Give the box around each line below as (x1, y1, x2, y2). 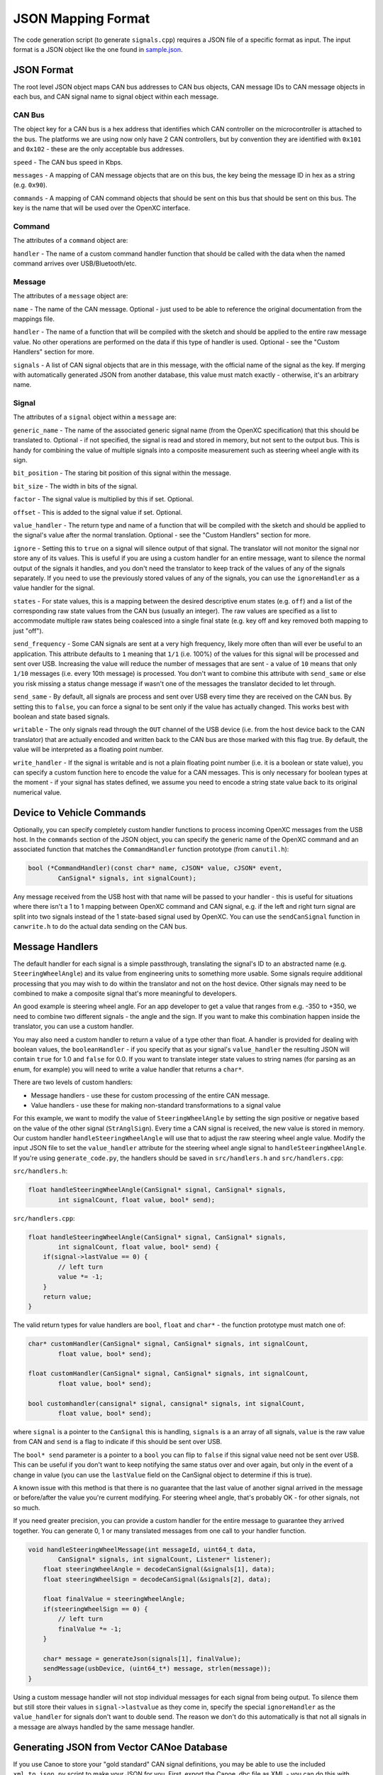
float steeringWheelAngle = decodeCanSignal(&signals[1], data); (43, 1566, 275, 1573)
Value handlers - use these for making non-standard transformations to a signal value (30, 1100, 282, 1109)
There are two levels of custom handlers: (13, 1078, 133, 1086)
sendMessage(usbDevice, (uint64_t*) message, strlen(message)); (43, 1665, 272, 1673)
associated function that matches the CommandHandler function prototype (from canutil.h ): (13, 845, 289, 853)
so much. (13, 1503, 40, 1512)
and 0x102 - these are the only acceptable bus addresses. (13, 145, 184, 153)
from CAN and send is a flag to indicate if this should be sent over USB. (13, 1438, 223, 1446)
